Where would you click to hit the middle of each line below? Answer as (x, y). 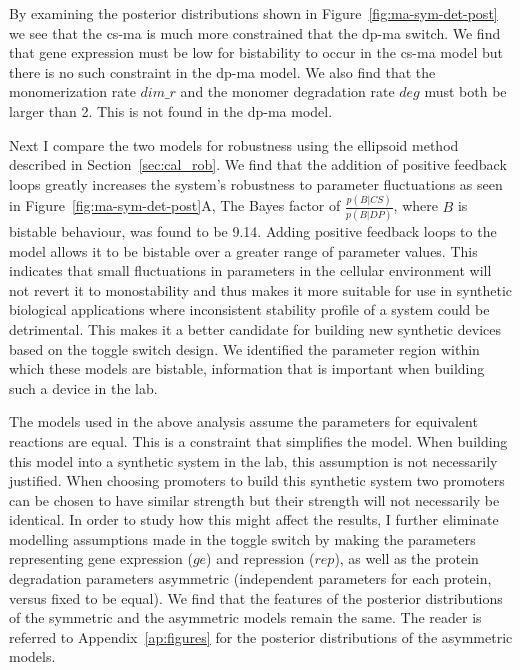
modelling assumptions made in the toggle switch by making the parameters (242, 538)
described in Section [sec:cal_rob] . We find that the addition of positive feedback (258, 164)
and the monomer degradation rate (287, 91)
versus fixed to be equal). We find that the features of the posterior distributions (256, 597)
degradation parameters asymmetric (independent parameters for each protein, (250, 578)
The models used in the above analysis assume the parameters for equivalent (243, 421)
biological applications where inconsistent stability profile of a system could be (249, 309)
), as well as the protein (406, 558)
